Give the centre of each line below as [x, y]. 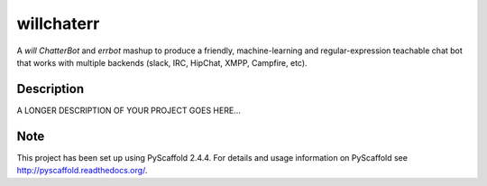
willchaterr [58, 23]
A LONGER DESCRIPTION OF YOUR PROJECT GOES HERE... [129, 110]
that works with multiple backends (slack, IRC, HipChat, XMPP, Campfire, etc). [162, 62]
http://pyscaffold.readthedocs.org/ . [82, 171]
